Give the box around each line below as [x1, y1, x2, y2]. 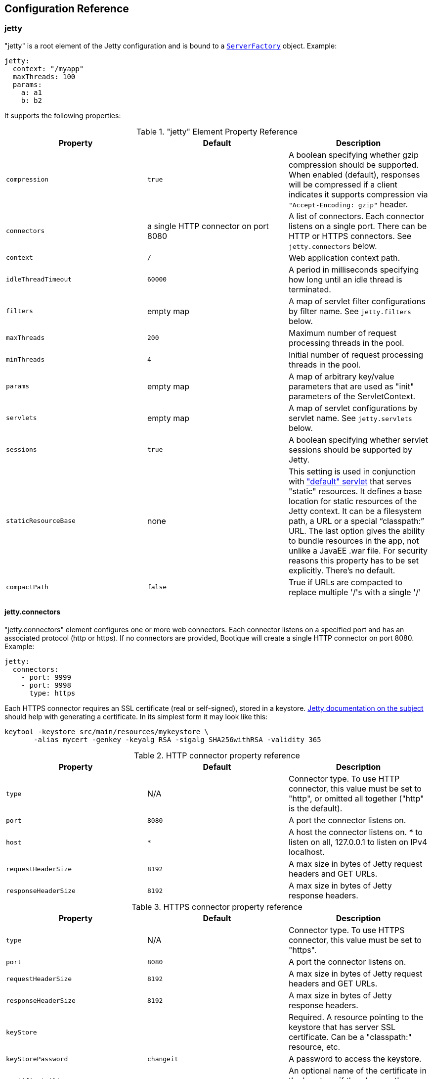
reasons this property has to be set [288, 555, 419, 565]
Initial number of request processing [288, 349, 424, 360]
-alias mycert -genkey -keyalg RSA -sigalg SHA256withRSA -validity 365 [34, 736, 321, 744]
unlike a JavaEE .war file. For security [288, 545, 428, 556]
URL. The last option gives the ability [288, 525, 425, 536]
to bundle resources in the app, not [288, 535, 419, 546]
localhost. [288, 847, 325, 857]
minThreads [6, 356, 45, 364]
